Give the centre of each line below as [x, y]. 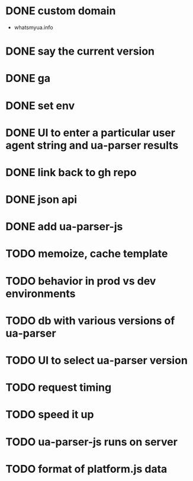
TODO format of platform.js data [86, 469]
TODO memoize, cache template [87, 254]
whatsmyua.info [34, 27]
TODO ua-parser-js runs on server [92, 442]
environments [41, 293]
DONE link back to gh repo [71, 172]
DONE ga [28, 79]
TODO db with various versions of [90, 321]
